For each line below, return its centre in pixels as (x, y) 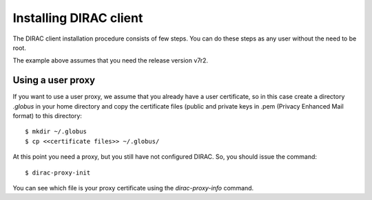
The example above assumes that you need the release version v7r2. (111, 60)
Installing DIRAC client (78, 18)
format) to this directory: (48, 116)
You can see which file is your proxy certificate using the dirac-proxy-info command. (133, 188)
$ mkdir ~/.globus (56, 132)
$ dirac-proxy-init (58, 173)
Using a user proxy (54, 80)
